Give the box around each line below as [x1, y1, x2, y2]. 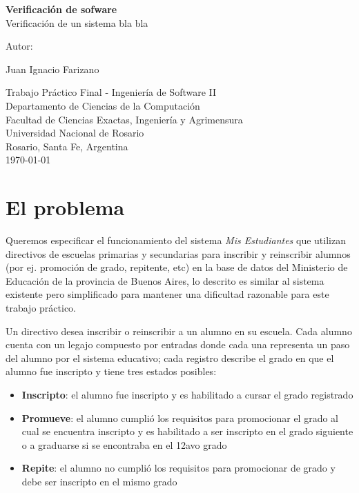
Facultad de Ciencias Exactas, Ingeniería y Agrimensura [6, 112, 243, 126]
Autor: [6, 39, 33, 53]
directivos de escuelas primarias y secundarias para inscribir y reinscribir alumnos [6, 246, 351, 261]
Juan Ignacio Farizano [6, 61, 99, 76]
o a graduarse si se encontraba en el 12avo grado [21, 437, 227, 452]
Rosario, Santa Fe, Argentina [6, 139, 128, 153]
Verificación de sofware [6, 2, 117, 16]
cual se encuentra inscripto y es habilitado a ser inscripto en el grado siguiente [21, 424, 353, 439]
